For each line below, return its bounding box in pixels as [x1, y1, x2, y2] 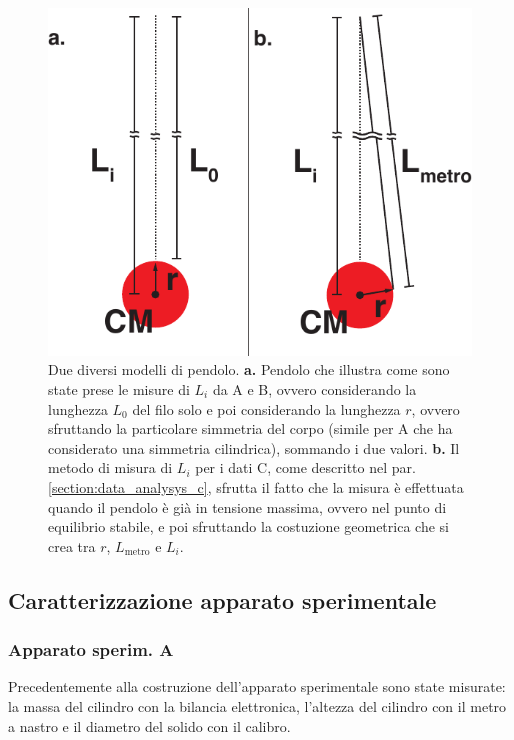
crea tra [48, 535, 96, 556]
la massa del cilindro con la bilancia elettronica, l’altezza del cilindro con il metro [8, 695, 507, 716]
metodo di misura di [48, 457, 173, 478]
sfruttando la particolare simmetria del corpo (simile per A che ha [48, 418, 453, 439]
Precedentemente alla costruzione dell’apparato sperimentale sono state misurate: [8, 676, 506, 697]
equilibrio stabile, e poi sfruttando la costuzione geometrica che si [48, 516, 449, 537]
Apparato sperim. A [8, 637, 174, 662]
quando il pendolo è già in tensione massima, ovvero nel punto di [48, 496, 447, 517]
